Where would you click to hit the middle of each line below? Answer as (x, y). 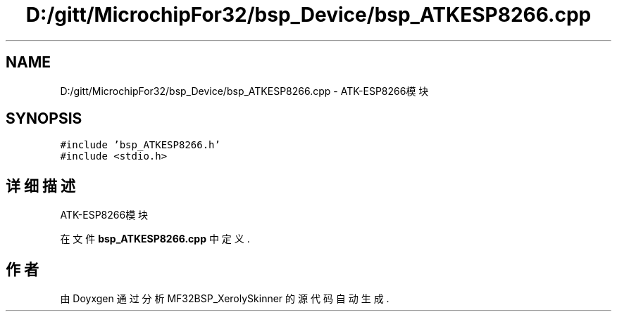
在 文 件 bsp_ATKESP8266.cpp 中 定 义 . (155, 239)
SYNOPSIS (44, 119)
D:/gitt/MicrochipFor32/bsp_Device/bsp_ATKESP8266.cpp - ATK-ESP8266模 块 (244, 91)
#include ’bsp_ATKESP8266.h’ (140, 145)
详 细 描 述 (40, 186)
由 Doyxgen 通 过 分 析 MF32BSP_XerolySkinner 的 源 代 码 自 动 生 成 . (225, 299)
